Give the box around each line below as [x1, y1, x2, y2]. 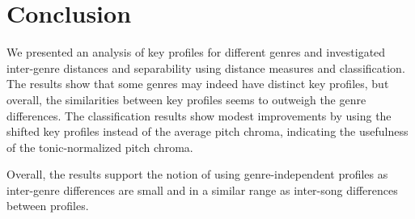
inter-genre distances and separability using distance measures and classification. [6, 59, 405, 76]
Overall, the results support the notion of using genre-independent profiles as [6, 166, 388, 183]
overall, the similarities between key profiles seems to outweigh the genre [6, 91, 366, 107]
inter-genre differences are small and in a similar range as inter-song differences [6, 181, 398, 198]
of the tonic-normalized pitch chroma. [6, 138, 193, 155]
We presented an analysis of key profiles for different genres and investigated [6, 44, 386, 61]
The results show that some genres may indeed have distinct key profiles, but [6, 75, 389, 92]
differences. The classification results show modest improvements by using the [6, 107, 392, 124]
